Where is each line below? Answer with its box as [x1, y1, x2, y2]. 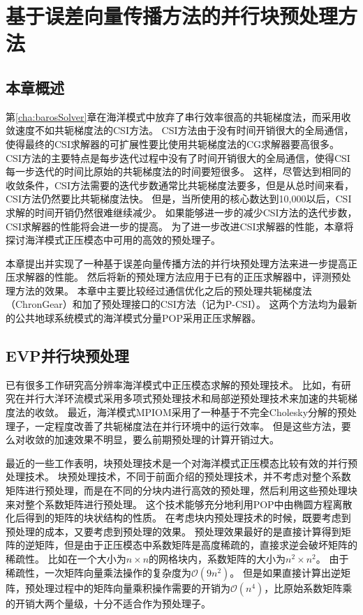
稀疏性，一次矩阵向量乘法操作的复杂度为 [6, 565, 191, 579]
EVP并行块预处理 [6, 345, 129, 366]
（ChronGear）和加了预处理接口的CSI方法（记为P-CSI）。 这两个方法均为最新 [6, 297, 357, 311]
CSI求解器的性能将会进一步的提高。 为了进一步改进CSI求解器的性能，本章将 [6, 218, 354, 233]
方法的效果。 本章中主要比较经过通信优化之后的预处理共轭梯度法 [15, 283, 312, 297]
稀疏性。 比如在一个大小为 [6, 551, 126, 565]
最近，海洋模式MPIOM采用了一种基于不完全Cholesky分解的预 [67, 405, 348, 420]
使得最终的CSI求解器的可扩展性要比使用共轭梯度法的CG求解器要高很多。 [6, 136, 340, 151]
